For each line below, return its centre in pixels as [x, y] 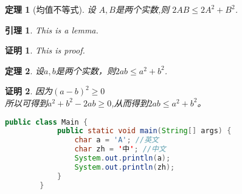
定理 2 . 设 [24, 70]
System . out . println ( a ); [123, 158]
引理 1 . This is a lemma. [52, 29]
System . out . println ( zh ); [125, 167]
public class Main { [47, 122]
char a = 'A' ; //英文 [116, 140]
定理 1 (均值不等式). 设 [50, 9]
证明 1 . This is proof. [45, 50]
